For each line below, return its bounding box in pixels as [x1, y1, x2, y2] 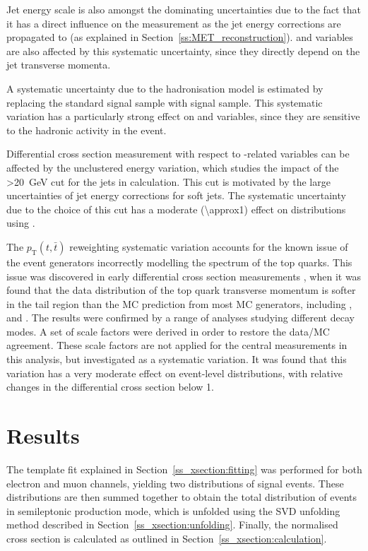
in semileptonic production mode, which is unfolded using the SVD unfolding [6, 503, 340, 518]
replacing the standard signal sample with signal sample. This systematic [6, 95, 323, 109]
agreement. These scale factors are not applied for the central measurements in [6, 338, 348, 352]
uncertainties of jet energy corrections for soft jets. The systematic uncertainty [6, 188, 346, 203]
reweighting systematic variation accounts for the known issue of [69, 239, 348, 254]
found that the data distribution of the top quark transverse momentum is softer [6, 283, 356, 297]
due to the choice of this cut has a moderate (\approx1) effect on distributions [6, 201, 346, 216]
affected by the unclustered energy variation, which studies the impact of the [6, 160, 339, 174]
